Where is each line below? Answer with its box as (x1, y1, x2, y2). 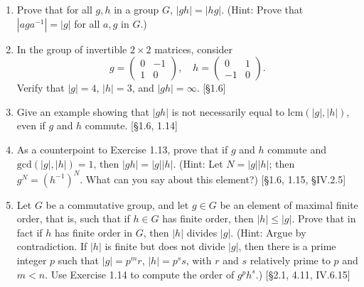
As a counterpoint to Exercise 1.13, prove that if (16, 141, 228, 156)
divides (186, 224, 218, 239)
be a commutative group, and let (45, 197, 189, 212)
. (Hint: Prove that (221, 2, 304, 16)
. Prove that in (291, 211, 356, 226)
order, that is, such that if (16, 211, 130, 226)
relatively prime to (250, 253, 331, 268)
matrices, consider (154, 41, 233, 56)
